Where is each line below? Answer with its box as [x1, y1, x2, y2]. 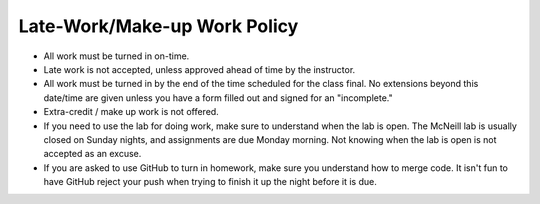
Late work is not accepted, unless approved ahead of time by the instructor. [43, 63, 356, 75]
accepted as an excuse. [43, 148, 142, 160]
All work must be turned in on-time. [43, 50, 190, 62]
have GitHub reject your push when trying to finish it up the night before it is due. [43, 176, 377, 188]
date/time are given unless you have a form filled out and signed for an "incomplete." [43, 91, 394, 104]
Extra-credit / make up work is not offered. [43, 106, 219, 118]
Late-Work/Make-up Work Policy [18, 15, 299, 37]
